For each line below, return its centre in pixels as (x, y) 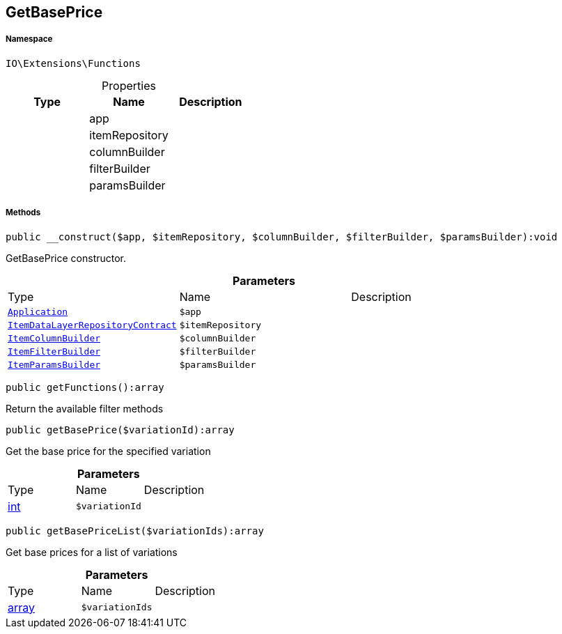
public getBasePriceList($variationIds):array (135, 531)
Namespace (29, 39)
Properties (129, 85)
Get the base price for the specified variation (108, 451)
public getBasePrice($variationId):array (120, 430)
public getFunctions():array (85, 387)
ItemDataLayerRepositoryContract (92, 325)
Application (38, 311)
